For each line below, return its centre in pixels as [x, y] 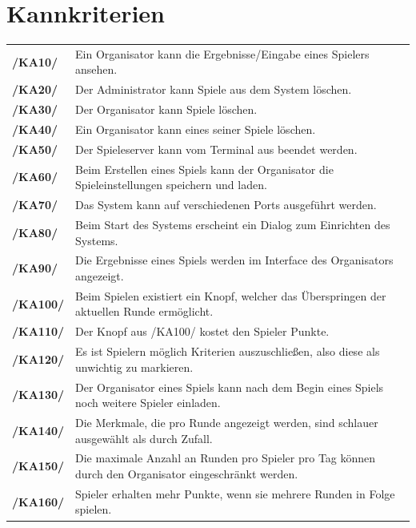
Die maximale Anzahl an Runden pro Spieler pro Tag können [226, 458]
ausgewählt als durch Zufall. [144, 438]
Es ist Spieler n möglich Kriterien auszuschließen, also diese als [228, 351]
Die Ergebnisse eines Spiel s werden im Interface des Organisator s [234, 260]
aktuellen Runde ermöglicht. [144, 311]
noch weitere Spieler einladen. [148, 403]
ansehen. [96, 69]
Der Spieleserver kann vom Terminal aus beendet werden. [216, 149]
